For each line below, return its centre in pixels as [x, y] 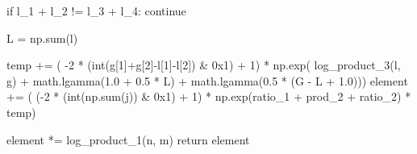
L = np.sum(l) [42, 37]
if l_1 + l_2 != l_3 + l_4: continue [96, 10]
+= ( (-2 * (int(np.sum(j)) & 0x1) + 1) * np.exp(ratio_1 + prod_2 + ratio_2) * [209, 96]
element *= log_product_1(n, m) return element [128, 139]
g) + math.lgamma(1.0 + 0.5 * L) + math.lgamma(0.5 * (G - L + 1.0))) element [207, 80]
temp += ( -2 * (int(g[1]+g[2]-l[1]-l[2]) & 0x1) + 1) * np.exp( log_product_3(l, [204, 65]
